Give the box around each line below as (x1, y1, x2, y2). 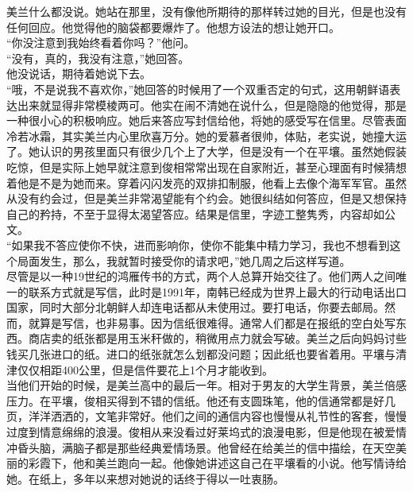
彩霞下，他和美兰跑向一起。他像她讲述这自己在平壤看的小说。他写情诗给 (28, 455, 407, 471)
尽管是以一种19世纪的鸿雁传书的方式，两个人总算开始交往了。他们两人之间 (6, 268, 396, 285)
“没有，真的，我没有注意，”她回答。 (6, 49, 190, 66)
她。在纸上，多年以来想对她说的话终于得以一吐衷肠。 (6, 470, 284, 486)
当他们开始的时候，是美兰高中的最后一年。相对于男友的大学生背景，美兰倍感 (6, 377, 407, 393)
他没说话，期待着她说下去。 (6, 65, 151, 82)
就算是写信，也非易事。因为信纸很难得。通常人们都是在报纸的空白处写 (28, 314, 396, 331)
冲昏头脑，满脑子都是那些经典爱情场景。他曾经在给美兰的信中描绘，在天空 (6, 439, 396, 455)
